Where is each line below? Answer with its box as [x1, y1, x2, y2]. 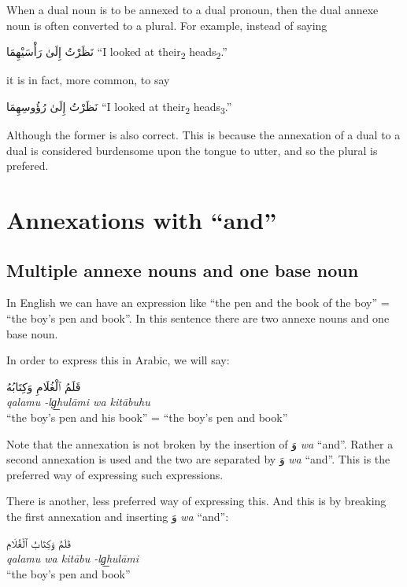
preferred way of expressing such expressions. [6, 466, 224, 482]
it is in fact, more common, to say [6, 72, 170, 88]
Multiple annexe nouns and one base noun [6, 257, 359, 282]
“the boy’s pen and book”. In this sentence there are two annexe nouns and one [6, 309, 390, 326]
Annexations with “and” [6, 204, 277, 235]
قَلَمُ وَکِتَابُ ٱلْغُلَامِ [6, 534, 71, 551]
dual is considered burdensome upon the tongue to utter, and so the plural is [6, 142, 378, 158]
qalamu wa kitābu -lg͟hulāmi [6, 550, 139, 567]
